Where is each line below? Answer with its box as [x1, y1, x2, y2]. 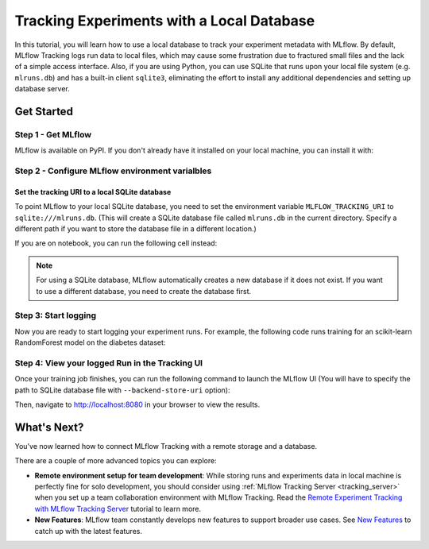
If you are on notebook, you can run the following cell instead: [14, 238, 218, 248]
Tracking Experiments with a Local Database [14, 12, 315, 29]
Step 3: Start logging [14, 310, 97, 321]
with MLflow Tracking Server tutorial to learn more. [34, 504, 202, 513]
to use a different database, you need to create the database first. [36, 286, 252, 296]
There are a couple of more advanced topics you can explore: [14, 456, 218, 466]
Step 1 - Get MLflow [14, 129, 91, 140]
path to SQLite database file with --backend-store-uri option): [14, 385, 230, 395]
